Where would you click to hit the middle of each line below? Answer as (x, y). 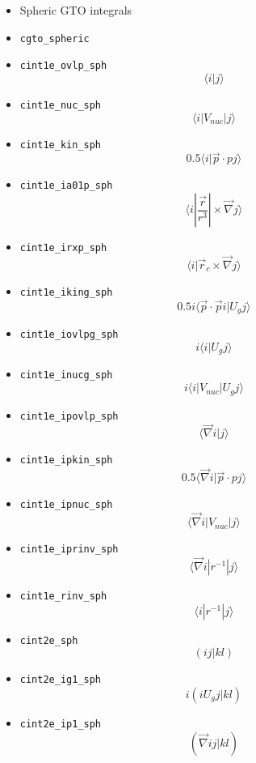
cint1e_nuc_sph (61, 105)
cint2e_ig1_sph (61, 680)
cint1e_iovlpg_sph (69, 335)
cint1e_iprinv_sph (69, 550)
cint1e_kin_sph (61, 145)
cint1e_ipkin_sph (66, 460)
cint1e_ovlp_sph (63, 66)
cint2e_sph (49, 640)
